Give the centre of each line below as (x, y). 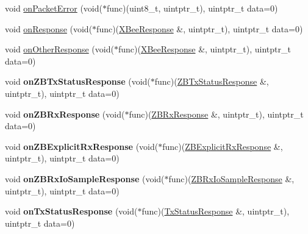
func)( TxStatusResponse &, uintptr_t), (216, 211)
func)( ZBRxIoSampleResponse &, (231, 178)
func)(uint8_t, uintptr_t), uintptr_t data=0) (192, 8)
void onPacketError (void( (54, 8)
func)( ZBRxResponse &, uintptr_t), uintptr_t (216, 114)
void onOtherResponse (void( (59, 49)
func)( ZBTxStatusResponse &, (212, 81)
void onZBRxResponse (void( (65, 114)
